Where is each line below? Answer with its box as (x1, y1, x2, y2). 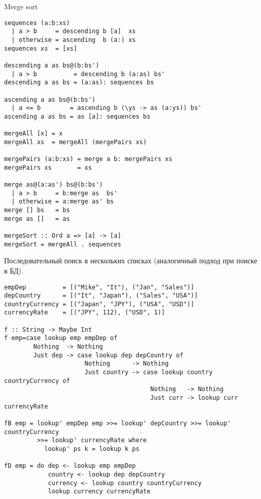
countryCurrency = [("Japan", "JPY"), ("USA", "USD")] (4, 300, 195, 308)
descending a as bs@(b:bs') (4, 61, 100, 69)
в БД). (4, 265, 23, 276)
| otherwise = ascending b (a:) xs (11, 36, 136, 43)
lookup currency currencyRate (48, 488, 151, 495)
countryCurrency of (4, 377, 70, 384)
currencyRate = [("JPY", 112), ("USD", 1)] (4, 309, 165, 316)
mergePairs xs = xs (4, 164, 92, 171)
